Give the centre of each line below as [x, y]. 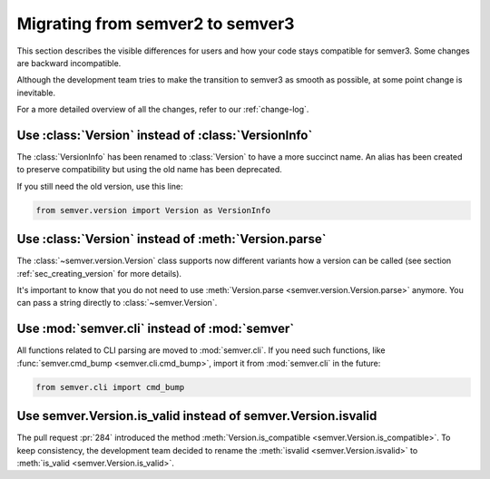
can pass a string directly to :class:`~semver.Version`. [117, 303]
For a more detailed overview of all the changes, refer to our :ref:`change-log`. [163, 110]
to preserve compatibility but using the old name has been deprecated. [150, 170]
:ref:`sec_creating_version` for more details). [99, 273]
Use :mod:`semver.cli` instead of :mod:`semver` [156, 329]
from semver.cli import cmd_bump [110, 387]
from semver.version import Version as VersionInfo [153, 210]
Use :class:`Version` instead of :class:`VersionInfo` [165, 135]
